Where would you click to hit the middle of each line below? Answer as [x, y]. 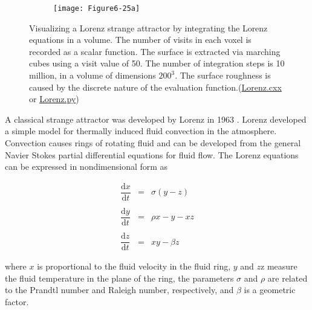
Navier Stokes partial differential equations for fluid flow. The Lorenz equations [152, 154]
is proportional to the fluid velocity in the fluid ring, [134, 266]
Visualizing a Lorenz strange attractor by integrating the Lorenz [148, 27]
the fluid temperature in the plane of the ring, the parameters [119, 278]
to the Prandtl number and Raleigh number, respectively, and [119, 290]
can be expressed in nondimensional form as [86, 166]
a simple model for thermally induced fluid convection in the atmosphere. [141, 131]
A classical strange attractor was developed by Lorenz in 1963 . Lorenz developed [156, 119]
